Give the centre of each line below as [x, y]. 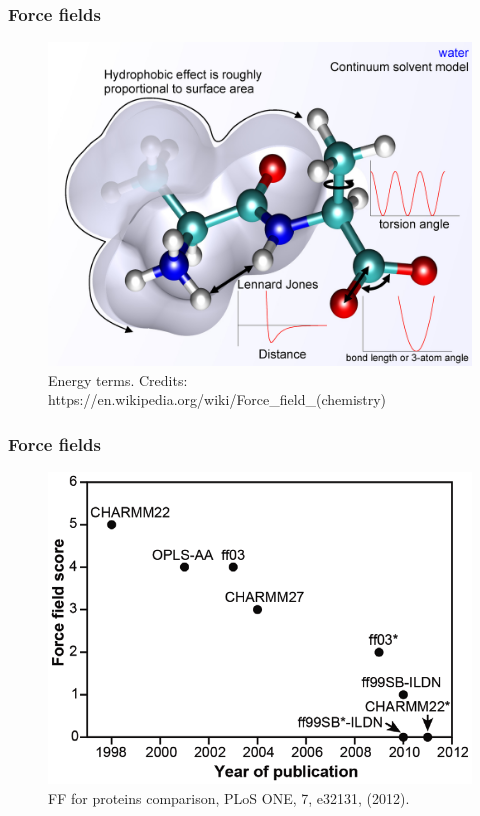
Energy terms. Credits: [118, 379]
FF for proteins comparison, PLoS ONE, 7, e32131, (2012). [229, 797]
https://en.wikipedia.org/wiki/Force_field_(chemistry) [217, 399]
